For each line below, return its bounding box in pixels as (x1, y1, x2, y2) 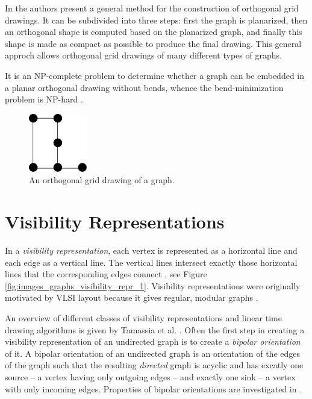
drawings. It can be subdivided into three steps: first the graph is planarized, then (5, 13, 308, 26)
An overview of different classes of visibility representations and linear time (5, 312, 282, 324)
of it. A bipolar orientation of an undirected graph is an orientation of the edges (5, 347, 301, 359)
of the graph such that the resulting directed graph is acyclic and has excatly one (5, 359, 304, 371)
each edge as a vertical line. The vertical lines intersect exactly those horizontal (5, 256, 298, 268)
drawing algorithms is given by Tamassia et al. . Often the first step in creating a (5, 323, 305, 336)
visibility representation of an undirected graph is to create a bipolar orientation (5, 335, 301, 348)
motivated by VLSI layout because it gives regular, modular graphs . (5, 291, 258, 304)
